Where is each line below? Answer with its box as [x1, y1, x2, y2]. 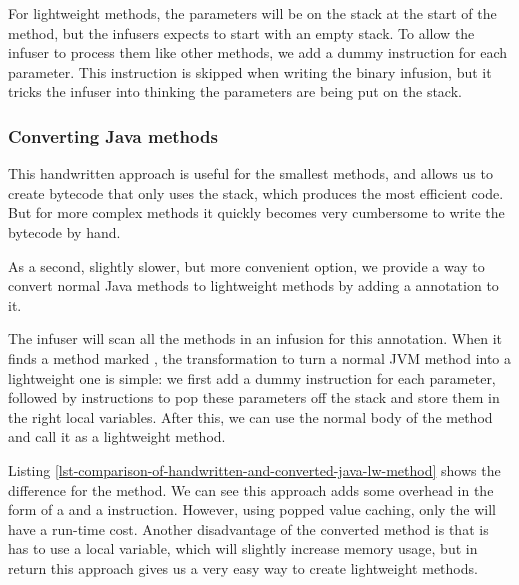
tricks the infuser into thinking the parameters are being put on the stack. [8, 81, 462, 102]
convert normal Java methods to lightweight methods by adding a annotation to [8, 275, 499, 296]
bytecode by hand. [8, 221, 121, 242]
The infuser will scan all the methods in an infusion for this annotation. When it [8, 328, 503, 349]
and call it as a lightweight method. [8, 426, 226, 447]
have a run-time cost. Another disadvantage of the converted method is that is [8, 518, 489, 539]
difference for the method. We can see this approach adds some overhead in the [8, 479, 494, 500]
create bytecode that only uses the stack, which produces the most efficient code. [8, 182, 504, 203]
